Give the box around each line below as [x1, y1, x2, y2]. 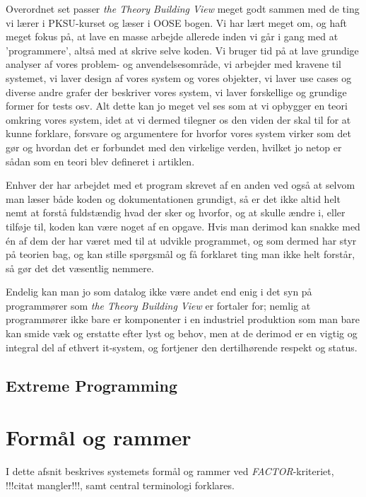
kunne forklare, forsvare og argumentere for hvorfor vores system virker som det [6, 126, 351, 141]
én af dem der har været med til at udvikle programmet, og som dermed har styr [6, 233, 357, 247]
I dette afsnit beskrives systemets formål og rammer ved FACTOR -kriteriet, [6, 464, 334, 479]
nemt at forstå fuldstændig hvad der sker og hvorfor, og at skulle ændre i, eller [6, 205, 346, 220]
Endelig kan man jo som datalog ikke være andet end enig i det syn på [6, 284, 312, 299]
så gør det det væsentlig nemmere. [6, 260, 154, 275]
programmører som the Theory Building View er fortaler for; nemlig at [6, 298, 311, 312]
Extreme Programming [6, 374, 177, 396]
